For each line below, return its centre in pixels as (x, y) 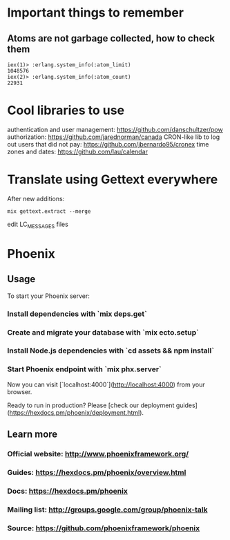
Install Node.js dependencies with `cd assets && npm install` (111, 351)
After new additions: (36, 198)
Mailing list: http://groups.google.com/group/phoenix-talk (107, 510)
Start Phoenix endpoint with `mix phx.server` (85, 369)
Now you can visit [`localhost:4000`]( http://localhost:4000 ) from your (106, 384)
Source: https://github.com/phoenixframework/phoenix (104, 528)
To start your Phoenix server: (48, 296)
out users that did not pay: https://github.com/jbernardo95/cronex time (108, 144)
